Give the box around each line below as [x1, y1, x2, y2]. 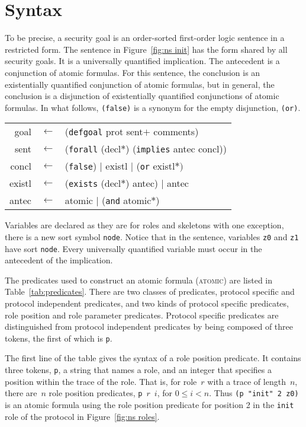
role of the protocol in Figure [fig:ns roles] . [5, 410, 160, 422]
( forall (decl [65, 142, 121, 156]
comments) [153, 125, 199, 139]
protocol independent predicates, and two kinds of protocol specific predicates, [5, 297, 289, 310]
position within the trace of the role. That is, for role [5, 375, 197, 387]
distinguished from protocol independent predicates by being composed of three [5, 320, 294, 333]
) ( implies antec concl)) [125, 142, 227, 156]
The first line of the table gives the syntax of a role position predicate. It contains [5, 352, 301, 364]
